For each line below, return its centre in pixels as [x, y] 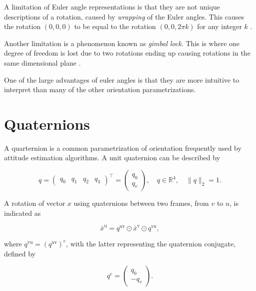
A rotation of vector [35, 203]
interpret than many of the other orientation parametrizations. [100, 89]
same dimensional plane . [42, 62]
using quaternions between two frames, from [141, 203]
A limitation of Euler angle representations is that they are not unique [112, 7]
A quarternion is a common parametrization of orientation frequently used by [123, 148]
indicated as [22, 213]
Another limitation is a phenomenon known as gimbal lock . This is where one [122, 43]
